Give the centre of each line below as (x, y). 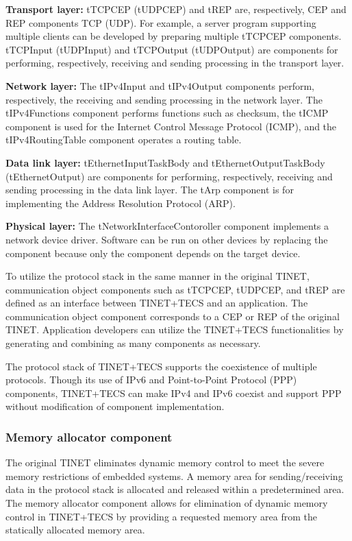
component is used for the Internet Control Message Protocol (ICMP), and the (171, 126)
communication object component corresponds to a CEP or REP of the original (173, 316)
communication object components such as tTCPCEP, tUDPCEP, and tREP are (175, 289)
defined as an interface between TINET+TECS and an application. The (157, 303)
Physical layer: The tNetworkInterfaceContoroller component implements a (167, 226)
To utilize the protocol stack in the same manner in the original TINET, (158, 276)
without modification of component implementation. (115, 406)
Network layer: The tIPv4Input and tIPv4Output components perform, (160, 85)
